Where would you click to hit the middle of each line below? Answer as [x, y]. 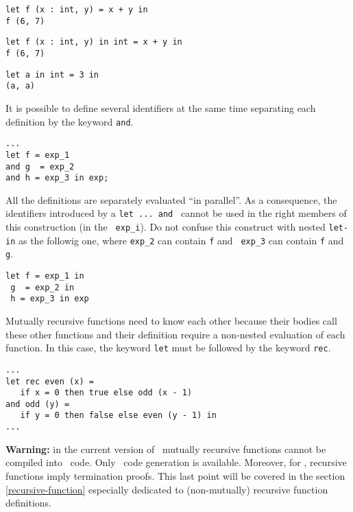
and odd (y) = [38, 404]
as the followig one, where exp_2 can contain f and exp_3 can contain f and [181, 240]
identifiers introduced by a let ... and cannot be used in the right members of [176, 213]
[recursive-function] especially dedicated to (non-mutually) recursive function [167, 489]
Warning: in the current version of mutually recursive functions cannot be [166, 449]
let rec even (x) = [50, 381]
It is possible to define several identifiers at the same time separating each [161, 107]
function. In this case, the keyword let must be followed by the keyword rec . [168, 348]
